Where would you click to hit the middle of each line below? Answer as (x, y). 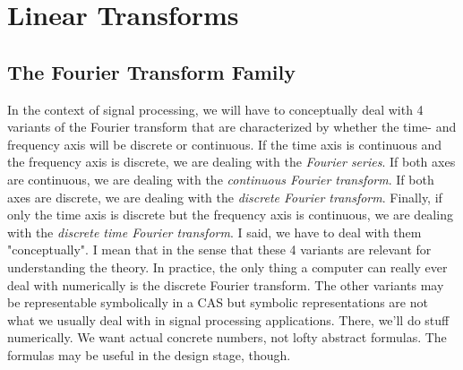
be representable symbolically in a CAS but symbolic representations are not (218, 302)
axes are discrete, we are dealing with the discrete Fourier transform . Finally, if (225, 197)
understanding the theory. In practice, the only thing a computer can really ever (227, 267)
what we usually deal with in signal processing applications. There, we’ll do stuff (228, 319)
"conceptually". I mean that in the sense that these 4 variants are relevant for (219, 250)
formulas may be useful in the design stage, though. (149, 354)
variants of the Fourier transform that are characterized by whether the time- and (232, 127)
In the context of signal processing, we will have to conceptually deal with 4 (215, 109)
